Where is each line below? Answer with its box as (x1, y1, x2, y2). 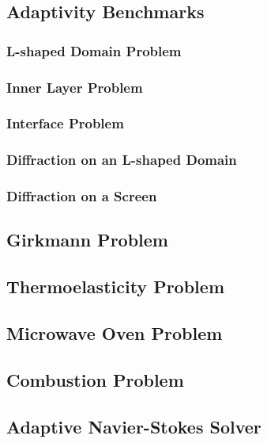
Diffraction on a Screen (6, 186, 157, 206)
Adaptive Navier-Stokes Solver (6, 414, 261, 438)
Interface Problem (6, 113, 124, 133)
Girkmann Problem (6, 227, 168, 252)
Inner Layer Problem (6, 77, 143, 97)
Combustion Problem (6, 367, 184, 391)
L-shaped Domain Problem (6, 40, 182, 60)
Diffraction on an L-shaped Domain (6, 150, 237, 170)
